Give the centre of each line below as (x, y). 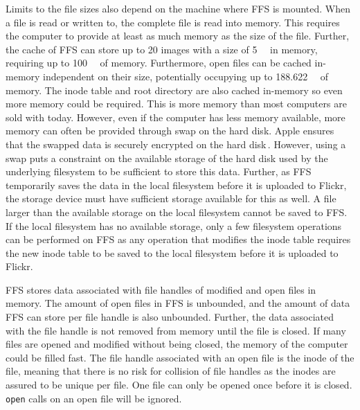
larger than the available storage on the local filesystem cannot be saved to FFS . (177, 212)
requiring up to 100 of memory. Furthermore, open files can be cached (159, 63)
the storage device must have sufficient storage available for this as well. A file (171, 198)
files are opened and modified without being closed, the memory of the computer (177, 344)
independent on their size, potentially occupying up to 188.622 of (186, 76)
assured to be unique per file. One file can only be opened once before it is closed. (179, 385)
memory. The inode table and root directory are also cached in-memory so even (174, 90)
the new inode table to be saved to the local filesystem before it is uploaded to (172, 252)
